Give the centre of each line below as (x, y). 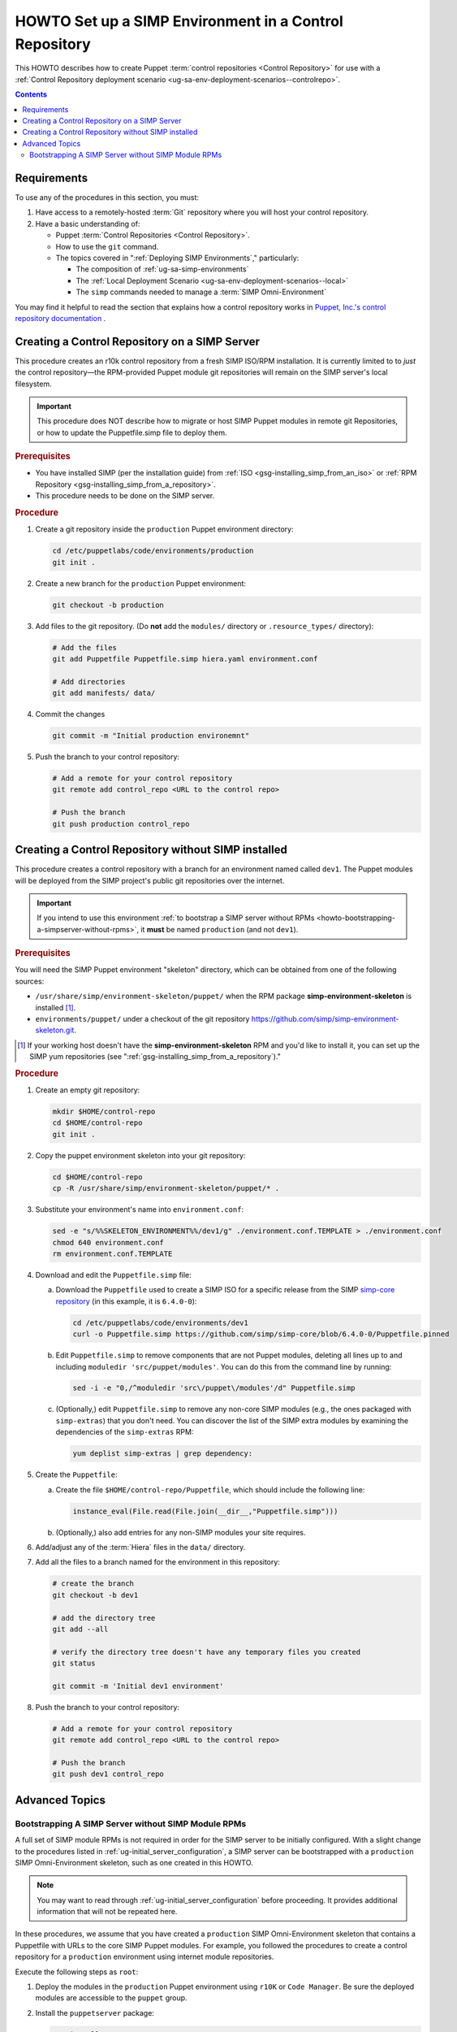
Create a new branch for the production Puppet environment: (141, 583)
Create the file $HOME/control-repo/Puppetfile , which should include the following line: (210, 1489)
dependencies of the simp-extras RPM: (125, 1432)
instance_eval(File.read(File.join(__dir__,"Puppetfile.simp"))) (205, 1511)
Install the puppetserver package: (95, 2012)
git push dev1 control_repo (108, 1774)
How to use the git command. (107, 246)
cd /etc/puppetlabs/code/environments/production (153, 551)
